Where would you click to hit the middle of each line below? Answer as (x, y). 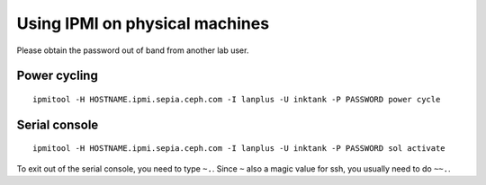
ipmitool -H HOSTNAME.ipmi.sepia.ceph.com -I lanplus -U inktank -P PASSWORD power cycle (237, 99)
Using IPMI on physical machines (143, 23)
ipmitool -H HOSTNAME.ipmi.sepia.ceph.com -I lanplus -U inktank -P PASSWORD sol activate (239, 149)
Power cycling (57, 76)
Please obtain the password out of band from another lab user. (133, 50)
